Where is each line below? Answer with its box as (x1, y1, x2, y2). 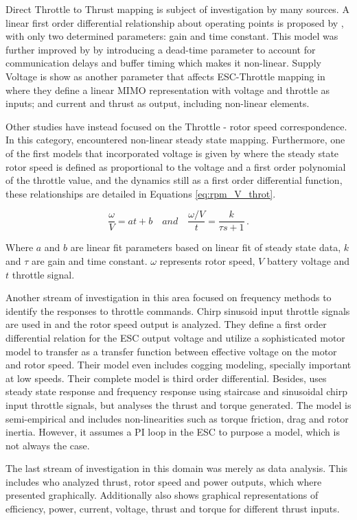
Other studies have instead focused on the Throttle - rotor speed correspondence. (5, 119, 347, 133)
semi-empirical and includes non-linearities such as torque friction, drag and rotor (5, 411, 349, 425)
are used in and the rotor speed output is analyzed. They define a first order (5, 317, 327, 331)
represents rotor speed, (159, 253, 255, 268)
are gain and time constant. (32, 253, 148, 268)
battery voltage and (266, 253, 350, 268)
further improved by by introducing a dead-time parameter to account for (5, 42, 316, 56)
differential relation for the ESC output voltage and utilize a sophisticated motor (5, 330, 345, 344)
